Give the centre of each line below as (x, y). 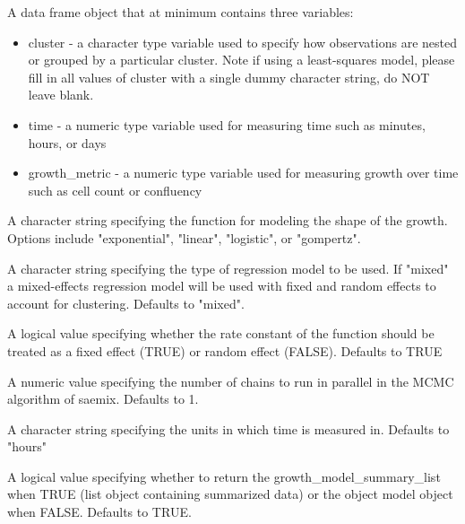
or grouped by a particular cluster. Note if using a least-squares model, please (241, 60)
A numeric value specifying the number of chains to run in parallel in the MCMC (231, 381)
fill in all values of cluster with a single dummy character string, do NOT (229, 77)
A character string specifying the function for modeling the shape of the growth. (228, 220)
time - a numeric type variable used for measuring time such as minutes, (227, 124)
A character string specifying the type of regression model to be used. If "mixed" (228, 268)
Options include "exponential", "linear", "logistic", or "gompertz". (184, 237)
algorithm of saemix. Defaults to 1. (103, 399)
